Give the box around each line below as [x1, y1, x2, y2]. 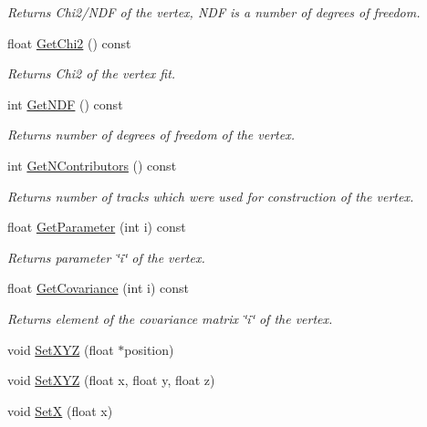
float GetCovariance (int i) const [7, 278, 189, 297]
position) [124, 339, 174, 359]
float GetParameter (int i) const [7, 217, 186, 236]
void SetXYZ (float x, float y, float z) [7, 370, 215, 390]
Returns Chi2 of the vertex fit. [7, 64, 176, 83]
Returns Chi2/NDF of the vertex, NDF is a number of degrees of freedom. [7, 3, 421, 21]
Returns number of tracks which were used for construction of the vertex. [7, 186, 414, 205]
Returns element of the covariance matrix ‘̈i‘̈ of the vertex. [7, 308, 333, 328]
